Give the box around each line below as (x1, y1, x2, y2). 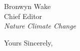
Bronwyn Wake (4, 1, 51, 11)
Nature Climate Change (4, 20, 76, 31)
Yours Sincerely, (4, 37, 53, 47)
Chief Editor (4, 10, 42, 21)
